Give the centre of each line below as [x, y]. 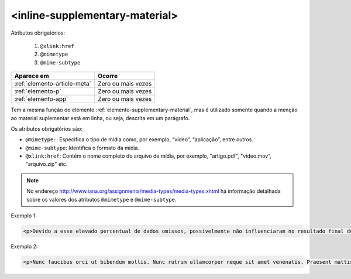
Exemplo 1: [24, 216]
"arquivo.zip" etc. [47, 164]
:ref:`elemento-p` [38, 91]
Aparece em [32, 76]
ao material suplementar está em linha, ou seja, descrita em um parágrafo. [100, 118]
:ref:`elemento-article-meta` [53, 84]
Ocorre [108, 76]
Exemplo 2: [24, 246]
